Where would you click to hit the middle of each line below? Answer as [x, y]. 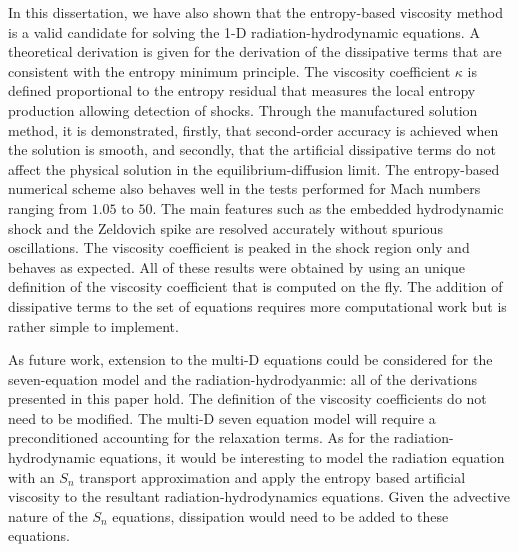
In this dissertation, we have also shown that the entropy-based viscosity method [255, 12]
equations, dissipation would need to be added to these [280, 515]
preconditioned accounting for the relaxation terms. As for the [199, 437]
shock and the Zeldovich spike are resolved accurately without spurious [225, 227]
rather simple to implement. [93, 325]
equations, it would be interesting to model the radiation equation [302, 457]
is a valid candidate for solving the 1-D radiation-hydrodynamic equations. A [244, 31]
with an [31, 476]
